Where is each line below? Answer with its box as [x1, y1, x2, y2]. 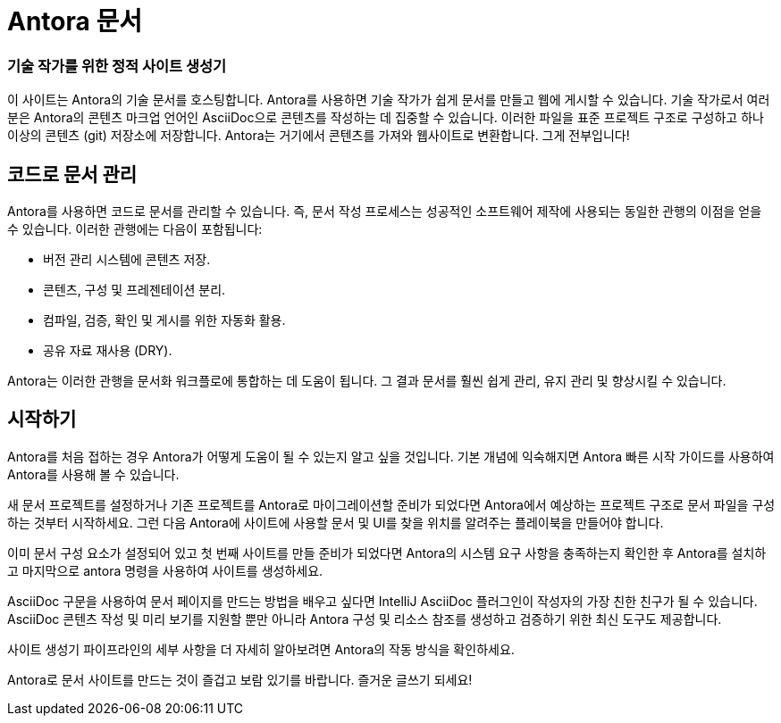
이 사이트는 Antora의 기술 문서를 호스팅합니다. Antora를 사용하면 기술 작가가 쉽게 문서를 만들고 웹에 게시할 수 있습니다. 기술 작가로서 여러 [7, 92, 770, 108]
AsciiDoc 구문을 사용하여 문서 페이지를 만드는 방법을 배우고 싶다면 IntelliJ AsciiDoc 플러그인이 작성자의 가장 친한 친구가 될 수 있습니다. [7, 593, 758, 609]
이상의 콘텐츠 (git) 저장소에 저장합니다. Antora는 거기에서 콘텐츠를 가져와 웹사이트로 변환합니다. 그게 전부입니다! [7, 128, 630, 144]
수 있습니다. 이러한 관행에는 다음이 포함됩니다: [7, 220, 263, 237]
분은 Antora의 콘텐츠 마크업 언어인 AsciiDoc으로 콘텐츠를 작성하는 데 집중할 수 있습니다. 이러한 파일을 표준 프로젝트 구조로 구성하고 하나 [7, 110, 764, 126]
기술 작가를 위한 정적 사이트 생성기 [7, 56, 227, 75]
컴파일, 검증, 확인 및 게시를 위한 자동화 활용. [43, 312, 286, 328]
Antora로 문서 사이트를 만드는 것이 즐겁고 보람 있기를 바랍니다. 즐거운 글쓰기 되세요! [7, 671, 473, 687]
